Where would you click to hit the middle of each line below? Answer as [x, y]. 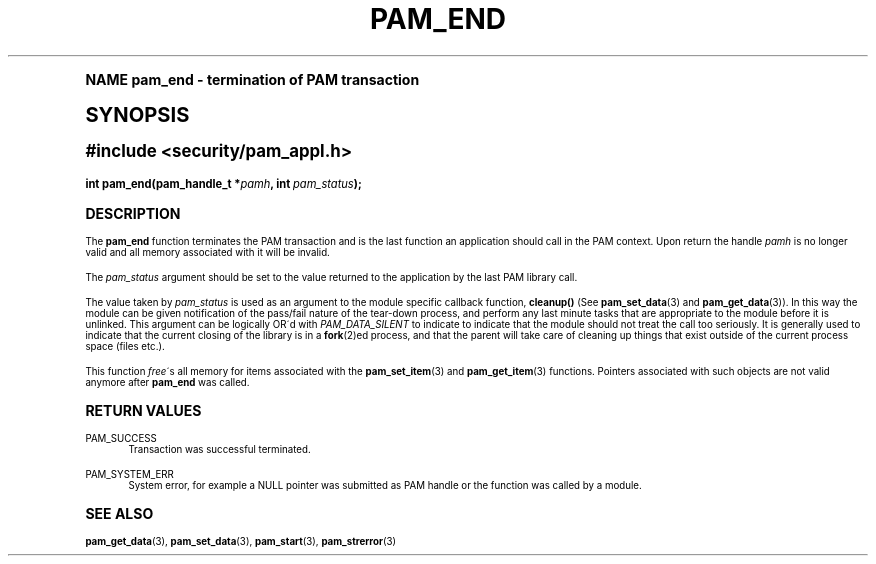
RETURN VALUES [143, 410]
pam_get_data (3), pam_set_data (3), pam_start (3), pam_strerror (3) [241, 541]
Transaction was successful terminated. [219, 449]
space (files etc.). [125, 346]
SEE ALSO [119, 513]
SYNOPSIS [137, 114]
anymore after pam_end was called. [167, 382]
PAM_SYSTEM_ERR [129, 474]
